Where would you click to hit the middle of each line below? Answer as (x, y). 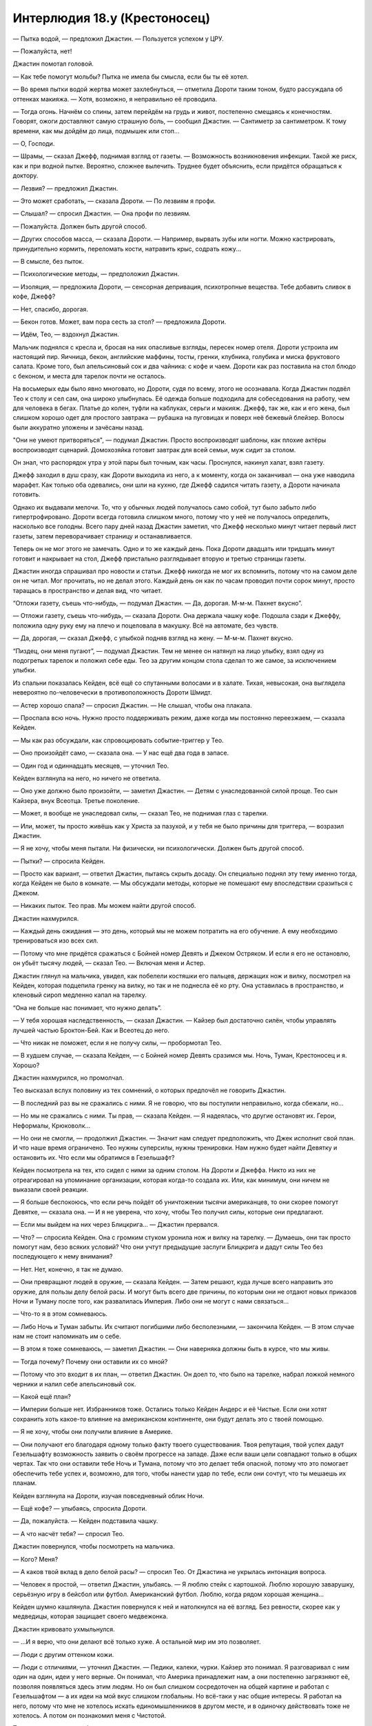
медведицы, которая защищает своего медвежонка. (90, 1616)
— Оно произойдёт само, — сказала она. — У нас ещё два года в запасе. (121, 753)
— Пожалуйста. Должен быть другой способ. (80, 226)
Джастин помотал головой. (53, 64)
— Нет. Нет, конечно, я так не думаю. (68, 1269)
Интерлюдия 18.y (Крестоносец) (112, 18)
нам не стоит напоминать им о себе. (67, 1337)
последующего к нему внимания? (63, 1257)
